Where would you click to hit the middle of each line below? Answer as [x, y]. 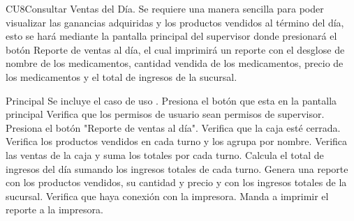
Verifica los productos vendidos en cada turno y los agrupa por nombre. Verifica [177, 141]
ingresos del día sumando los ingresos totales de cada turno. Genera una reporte [177, 168]
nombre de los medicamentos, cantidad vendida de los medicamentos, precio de [175, 63]
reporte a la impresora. [54, 209]
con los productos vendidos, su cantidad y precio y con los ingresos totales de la [176, 182]
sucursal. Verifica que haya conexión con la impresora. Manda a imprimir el [167, 196]
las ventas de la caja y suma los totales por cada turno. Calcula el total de [165, 154]
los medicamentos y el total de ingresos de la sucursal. [121, 76]
